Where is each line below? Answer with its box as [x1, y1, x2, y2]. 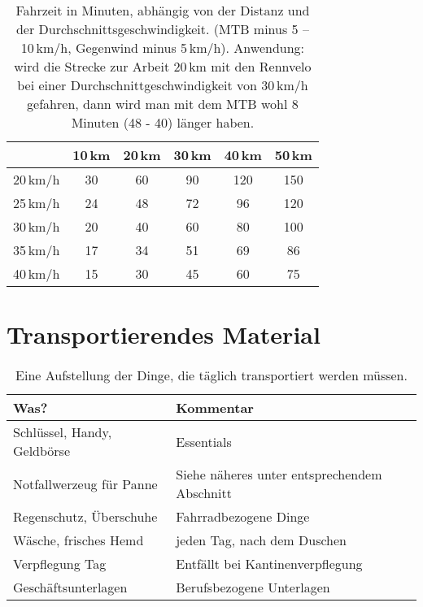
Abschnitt [176, 483, 232, 503]
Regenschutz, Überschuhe [13, 507, 158, 527]
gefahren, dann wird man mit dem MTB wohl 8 [27, 94, 299, 113]
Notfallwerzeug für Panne [13, 474, 158, 493]
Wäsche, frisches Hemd [13, 531, 144, 550]
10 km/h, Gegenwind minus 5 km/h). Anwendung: [20, 38, 305, 57]
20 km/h [13, 170, 60, 189]
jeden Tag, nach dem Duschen [176, 531, 347, 550]
